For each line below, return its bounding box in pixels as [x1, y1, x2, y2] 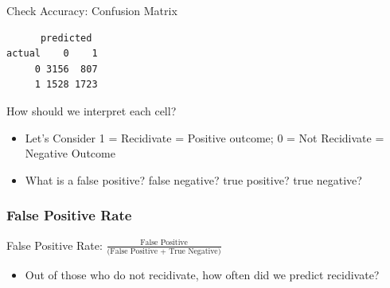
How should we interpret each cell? [6, 102, 177, 119]
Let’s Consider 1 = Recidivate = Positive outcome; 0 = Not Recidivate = [25, 129, 384, 146]
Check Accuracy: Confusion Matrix [6, 2, 177, 18]
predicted [40, 32, 92, 44]
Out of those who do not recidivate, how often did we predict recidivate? [25, 266, 380, 282]
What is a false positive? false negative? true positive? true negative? [25, 171, 362, 188]
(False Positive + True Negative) [107, 247, 221, 255]
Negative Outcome [25, 145, 115, 162]
